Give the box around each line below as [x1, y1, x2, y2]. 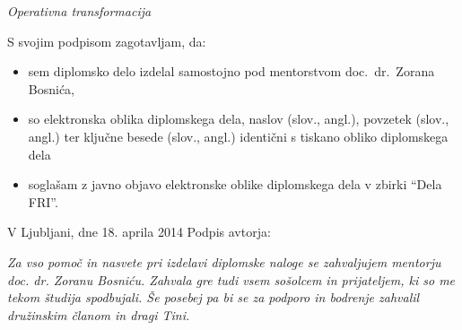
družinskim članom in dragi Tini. [7, 305, 190, 324]
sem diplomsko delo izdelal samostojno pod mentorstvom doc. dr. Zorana [28, 62, 435, 81]
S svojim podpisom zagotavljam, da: [7, 31, 206, 50]
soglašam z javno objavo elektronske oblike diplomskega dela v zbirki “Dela [28, 175, 442, 194]
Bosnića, [28, 79, 75, 98]
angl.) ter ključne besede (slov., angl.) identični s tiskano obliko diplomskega [28, 126, 449, 145]
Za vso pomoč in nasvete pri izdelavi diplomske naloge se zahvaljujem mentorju [7, 252, 441, 271]
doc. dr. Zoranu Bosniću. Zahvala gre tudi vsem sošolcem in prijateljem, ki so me [7, 270, 456, 289]
